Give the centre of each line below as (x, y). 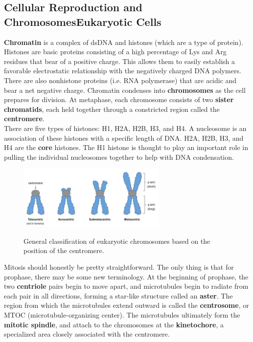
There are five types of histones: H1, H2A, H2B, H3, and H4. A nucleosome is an (125, 128)
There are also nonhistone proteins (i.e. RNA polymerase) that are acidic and (120, 80)
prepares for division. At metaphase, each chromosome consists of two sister (119, 99)
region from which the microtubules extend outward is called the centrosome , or (126, 305)
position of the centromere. (64, 250)
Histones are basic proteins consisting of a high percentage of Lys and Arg (115, 52)
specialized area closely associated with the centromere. (87, 334)
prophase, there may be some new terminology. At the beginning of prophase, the (126, 276)
